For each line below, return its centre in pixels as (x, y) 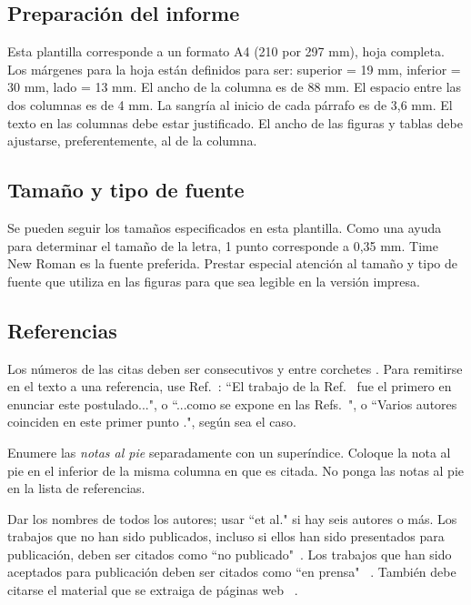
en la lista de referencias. (76, 488)
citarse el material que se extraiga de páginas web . (153, 590)
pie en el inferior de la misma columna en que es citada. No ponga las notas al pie (236, 470)
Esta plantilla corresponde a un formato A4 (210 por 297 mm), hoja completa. (226, 51)
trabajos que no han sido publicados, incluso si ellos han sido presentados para (226, 536)
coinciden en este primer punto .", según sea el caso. (152, 422)
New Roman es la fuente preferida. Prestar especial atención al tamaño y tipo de (233, 263)
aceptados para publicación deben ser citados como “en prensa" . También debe (232, 572)
